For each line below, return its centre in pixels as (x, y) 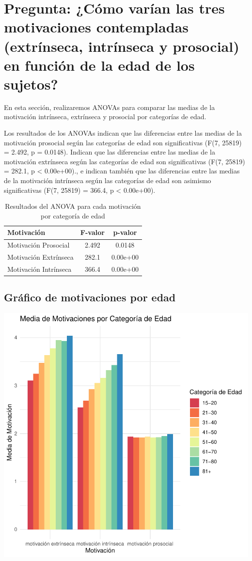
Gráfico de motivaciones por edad (90, 297)
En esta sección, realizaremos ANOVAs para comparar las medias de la (110, 107)
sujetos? (31, 84)
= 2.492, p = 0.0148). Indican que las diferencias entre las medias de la (110, 152)
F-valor (92, 232)
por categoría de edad (73, 215)
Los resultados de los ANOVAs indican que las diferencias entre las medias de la (123, 133)
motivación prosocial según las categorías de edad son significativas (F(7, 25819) (123, 142)
